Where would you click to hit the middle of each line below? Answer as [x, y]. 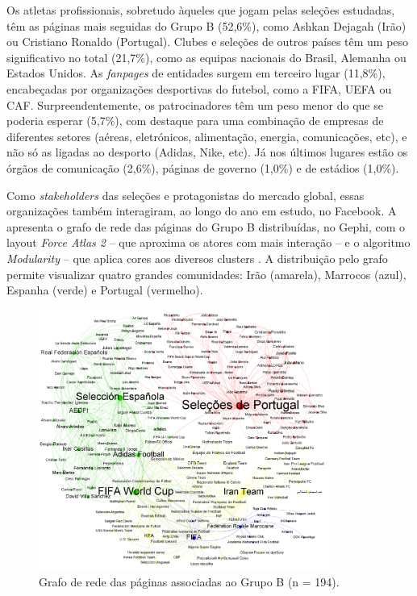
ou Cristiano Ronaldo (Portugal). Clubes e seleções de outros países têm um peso [208, 42]
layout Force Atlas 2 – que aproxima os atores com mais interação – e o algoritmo [208, 242]
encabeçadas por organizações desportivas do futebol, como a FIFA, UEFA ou [199, 88]
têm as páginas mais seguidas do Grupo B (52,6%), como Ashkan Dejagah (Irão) [206, 25]
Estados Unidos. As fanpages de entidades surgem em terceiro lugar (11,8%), [196, 73]
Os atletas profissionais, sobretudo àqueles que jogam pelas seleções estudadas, [201, 10]
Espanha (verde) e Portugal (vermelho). [105, 290]
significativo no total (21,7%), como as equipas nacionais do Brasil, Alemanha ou [206, 57]
